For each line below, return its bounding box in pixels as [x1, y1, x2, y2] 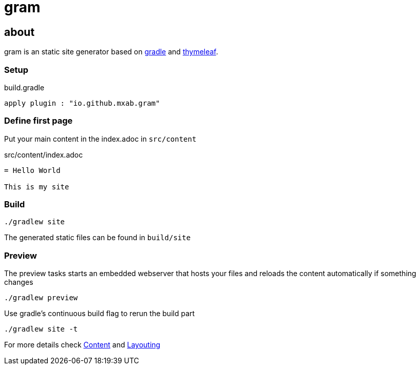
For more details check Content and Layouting [4, 340, 161, 349]
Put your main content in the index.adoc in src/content [4, 134, 197, 143]
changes [4, 278, 33, 287]
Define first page [4, 115, 73, 126]
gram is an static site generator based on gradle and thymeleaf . [4, 47, 218, 56]
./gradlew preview [4, 294, 78, 302]
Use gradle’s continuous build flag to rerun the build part [4, 309, 195, 318]
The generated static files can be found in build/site [4, 233, 191, 242]
